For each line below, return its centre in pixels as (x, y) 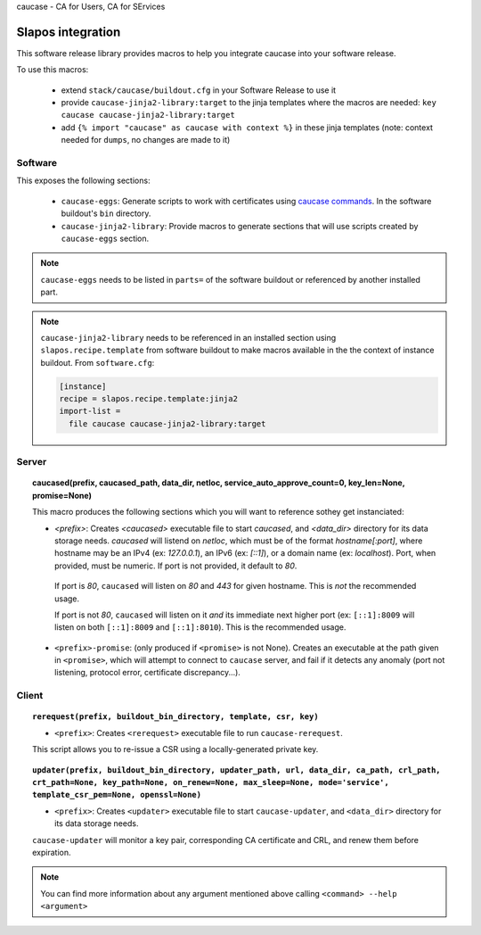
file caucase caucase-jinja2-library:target (167, 423)
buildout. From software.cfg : (98, 362)
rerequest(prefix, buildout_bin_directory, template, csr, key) (176, 717)
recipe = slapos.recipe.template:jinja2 (148, 399)
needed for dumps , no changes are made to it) (146, 140)
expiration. (52, 852)
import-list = (90, 411)
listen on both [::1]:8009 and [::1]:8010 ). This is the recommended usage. (200, 627)
